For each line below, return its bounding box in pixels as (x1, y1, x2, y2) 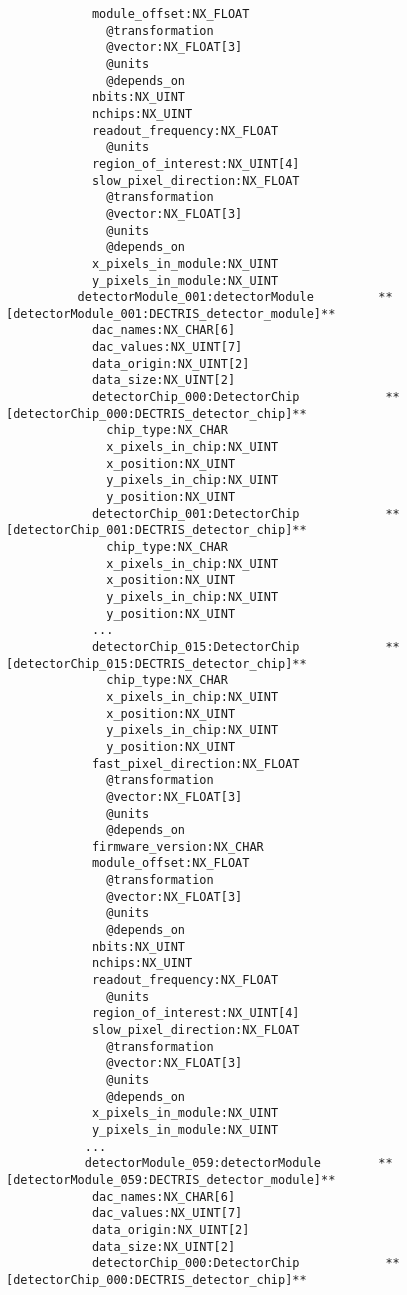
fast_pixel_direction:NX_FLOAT (91, 756, 300, 771)
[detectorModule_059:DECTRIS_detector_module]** (6, 1172, 336, 1187)
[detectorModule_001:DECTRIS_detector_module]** (6, 306, 336, 321)
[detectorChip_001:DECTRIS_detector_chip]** (6, 523, 307, 538)
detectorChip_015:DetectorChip (91, 639, 300, 654)
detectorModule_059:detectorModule (84, 1156, 321, 1171)
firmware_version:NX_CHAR (91, 839, 264, 854)
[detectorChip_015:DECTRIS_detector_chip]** (6, 656, 307, 671)
